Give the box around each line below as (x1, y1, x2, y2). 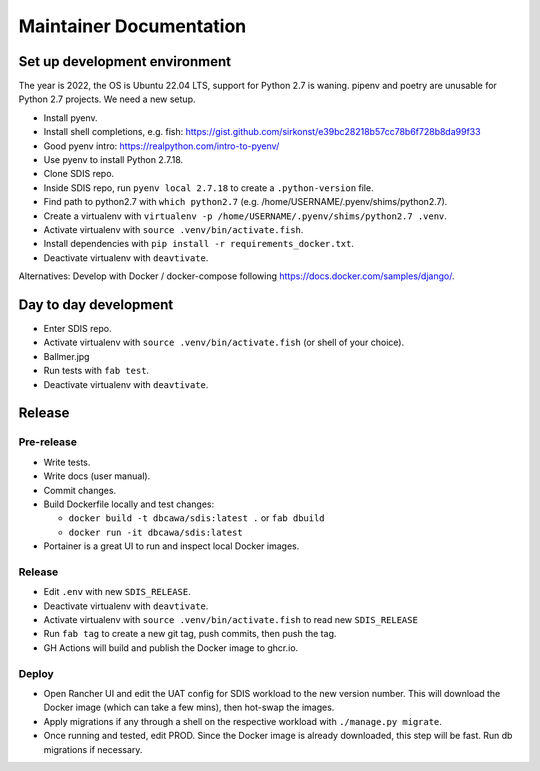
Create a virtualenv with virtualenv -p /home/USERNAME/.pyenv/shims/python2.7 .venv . (43, 210, 447, 222)
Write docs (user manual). (43, 470, 151, 482)
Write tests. (43, 456, 91, 468)
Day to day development (18, 296, 174, 313)
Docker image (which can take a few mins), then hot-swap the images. (43, 701, 335, 714)
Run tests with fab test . (43, 365, 150, 377)
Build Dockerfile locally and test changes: (43, 498, 215, 510)
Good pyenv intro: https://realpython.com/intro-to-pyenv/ (43, 140, 280, 152)
